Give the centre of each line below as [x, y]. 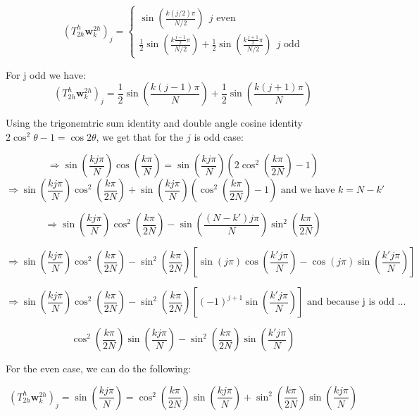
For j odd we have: [46, 74]
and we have [308, 190]
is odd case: [219, 136]
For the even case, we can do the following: [98, 368]
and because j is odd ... [356, 302]
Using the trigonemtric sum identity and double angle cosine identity [154, 123]
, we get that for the [140, 136]
